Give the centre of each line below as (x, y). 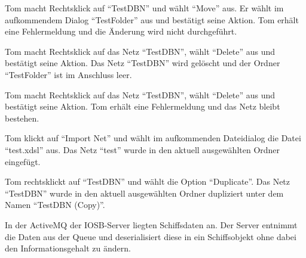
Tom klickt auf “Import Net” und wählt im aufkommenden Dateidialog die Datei (153, 138)
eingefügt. (23, 161)
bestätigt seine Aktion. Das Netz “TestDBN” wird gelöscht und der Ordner (143, 63)
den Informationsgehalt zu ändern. (68, 248)
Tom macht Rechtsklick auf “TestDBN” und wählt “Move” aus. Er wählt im (144, 8)
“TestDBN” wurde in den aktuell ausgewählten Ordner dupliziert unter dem (144, 193)
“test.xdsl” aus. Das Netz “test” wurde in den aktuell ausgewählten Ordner (143, 149)
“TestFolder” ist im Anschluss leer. (68, 74)
